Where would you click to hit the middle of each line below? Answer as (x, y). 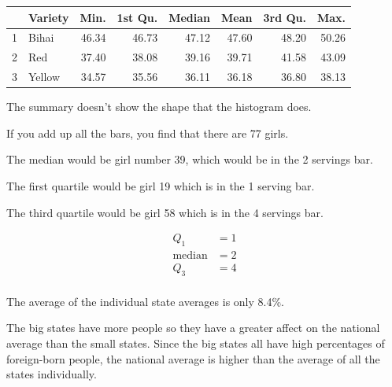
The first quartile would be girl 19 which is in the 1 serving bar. (161, 185)
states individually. (52, 374)
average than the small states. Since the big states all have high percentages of (196, 343)
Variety (49, 17)
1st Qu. (137, 17)
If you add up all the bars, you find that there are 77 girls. (148, 133)
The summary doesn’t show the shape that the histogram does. (159, 107)
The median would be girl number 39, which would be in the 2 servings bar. (190, 159)
